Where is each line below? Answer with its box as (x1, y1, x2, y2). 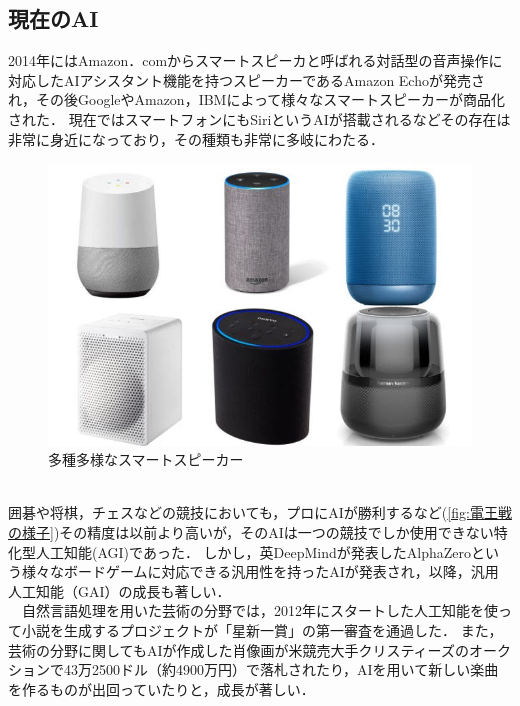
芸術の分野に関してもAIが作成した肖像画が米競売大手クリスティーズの (8, 639, 469, 660)
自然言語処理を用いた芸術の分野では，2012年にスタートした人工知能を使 (21, 600, 498, 621)
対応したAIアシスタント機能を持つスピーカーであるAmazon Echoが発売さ (8, 69, 485, 90)
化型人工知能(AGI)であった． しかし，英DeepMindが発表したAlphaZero (8, 541, 471, 562)
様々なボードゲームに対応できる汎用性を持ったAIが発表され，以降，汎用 (21, 561, 499, 582)
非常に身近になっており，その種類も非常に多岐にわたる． (8, 128, 384, 149)
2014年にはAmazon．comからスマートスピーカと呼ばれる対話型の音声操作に (8, 50, 503, 71)
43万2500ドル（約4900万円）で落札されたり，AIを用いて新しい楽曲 (63, 659, 499, 680)
